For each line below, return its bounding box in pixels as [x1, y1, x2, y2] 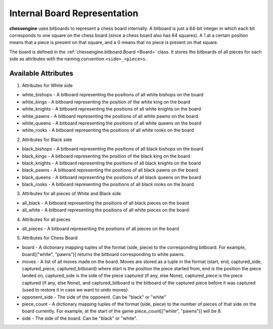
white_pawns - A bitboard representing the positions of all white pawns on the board [22, 113, 198, 119]
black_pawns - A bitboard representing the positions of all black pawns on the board [22, 167, 198, 173]
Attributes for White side [22, 83, 73, 89]
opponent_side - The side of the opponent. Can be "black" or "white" [22, 294, 166, 300]
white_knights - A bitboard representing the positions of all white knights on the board [22, 106, 201, 112]
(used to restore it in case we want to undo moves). [22, 287, 129, 293]
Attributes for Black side [22, 136, 73, 142]
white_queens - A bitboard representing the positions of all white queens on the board [22, 120, 202, 126]
